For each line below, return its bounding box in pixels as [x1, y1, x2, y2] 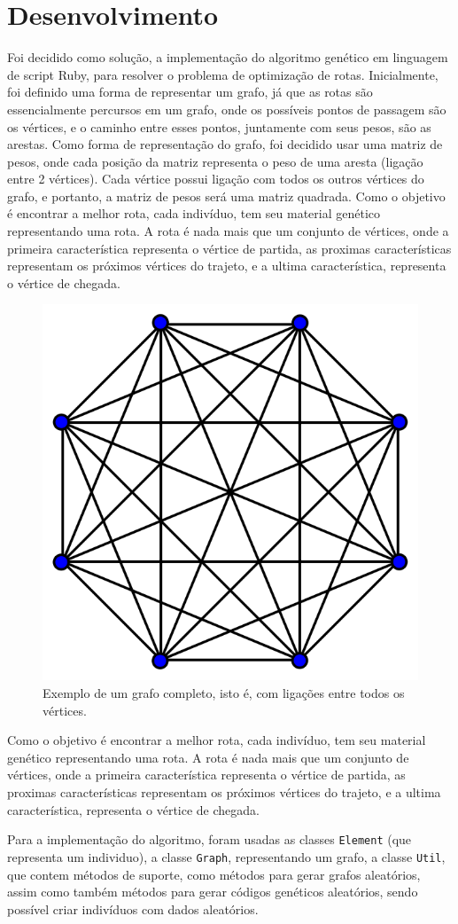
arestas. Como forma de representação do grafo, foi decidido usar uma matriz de [7, 135, 443, 153]
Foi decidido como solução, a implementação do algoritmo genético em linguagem [7, 48, 448, 67]
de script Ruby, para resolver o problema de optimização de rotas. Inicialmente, [7, 65, 439, 83]
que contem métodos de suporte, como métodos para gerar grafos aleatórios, [7, 865, 421, 883]
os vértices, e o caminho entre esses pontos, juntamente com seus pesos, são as [7, 117, 431, 136]
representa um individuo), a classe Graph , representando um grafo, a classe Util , [7, 847, 446, 865]
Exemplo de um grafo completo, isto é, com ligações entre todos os [43, 684, 405, 702]
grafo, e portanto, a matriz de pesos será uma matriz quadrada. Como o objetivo [7, 186, 446, 205]
